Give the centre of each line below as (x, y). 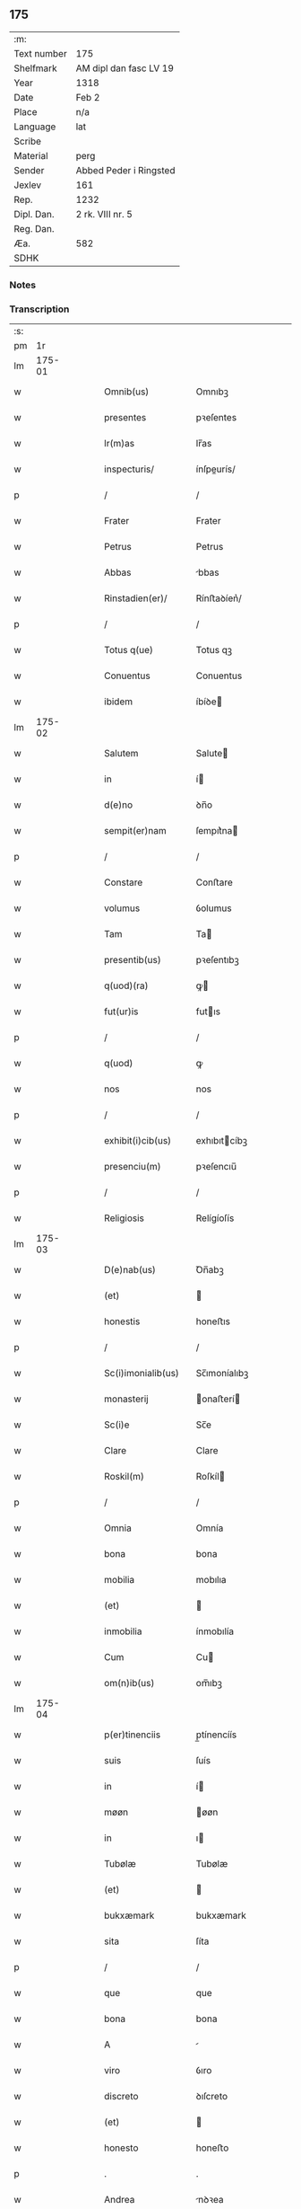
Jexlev (28, 185)
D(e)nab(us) (130, 1270)
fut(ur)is (121, 1012)
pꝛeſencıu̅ (216, 1167)
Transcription (39, 309)
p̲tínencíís (216, 1735)
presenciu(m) (133, 1167)
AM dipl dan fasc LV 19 (125, 68)
